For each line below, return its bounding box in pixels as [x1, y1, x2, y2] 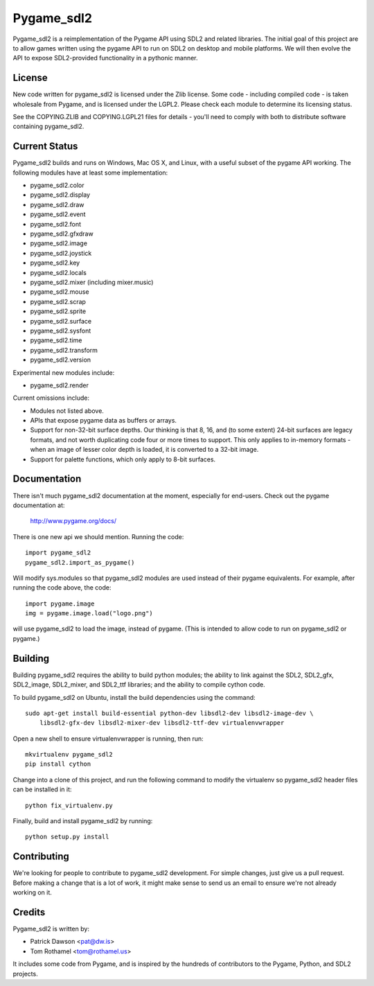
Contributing [12, 851, 69, 863]
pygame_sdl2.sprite [30, 307, 87, 315]
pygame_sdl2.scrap [30, 297, 87, 306]
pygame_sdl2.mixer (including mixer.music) [30, 278, 154, 286]
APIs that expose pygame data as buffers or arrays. [30, 416, 177, 425]
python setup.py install [25, 833, 109, 841]
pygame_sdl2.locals [30, 268, 87, 276]
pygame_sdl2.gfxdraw [30, 229, 93, 238]
